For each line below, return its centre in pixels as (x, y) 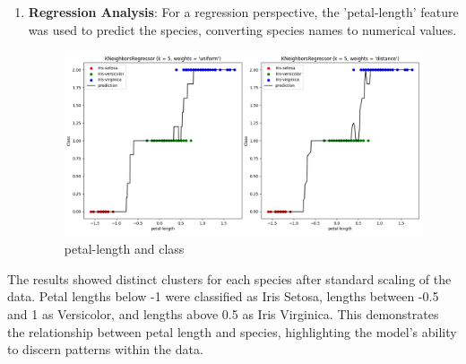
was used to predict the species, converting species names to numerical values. (242, 29)
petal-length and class (124, 249)
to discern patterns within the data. (105, 349)
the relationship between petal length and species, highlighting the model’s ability (232, 331)
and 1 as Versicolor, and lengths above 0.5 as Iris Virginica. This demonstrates (223, 313)
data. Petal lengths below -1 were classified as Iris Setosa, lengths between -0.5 (223, 296)
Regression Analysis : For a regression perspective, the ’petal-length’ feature (243, 12)
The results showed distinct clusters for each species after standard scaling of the (229, 278)
